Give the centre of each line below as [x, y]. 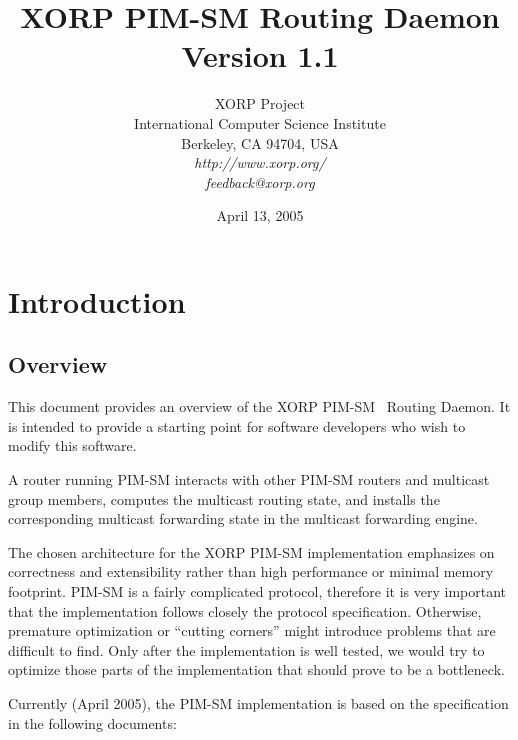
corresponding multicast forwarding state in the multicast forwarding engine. [243, 518]
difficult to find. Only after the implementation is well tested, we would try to [246, 649]
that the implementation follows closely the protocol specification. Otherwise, [245, 610]
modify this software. [72, 445]
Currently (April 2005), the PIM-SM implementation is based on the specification [258, 702]
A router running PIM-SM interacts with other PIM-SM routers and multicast [249, 479]
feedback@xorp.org [260, 181]
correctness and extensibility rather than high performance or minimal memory [251, 571]
